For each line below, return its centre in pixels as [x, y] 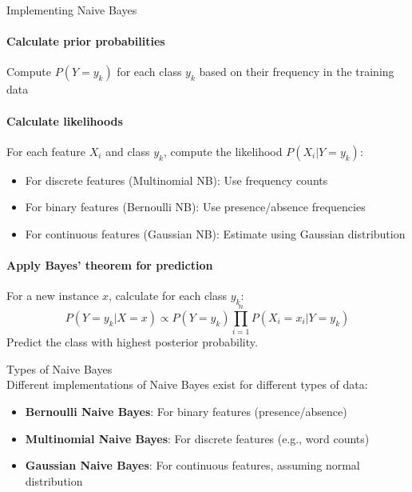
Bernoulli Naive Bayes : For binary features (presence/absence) [186, 412]
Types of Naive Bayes [59, 368]
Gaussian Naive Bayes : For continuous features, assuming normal [192, 465]
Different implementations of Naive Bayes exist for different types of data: [187, 384]
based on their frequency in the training [297, 72]
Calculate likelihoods [65, 120]
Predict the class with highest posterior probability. [132, 342]
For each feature [46, 151]
